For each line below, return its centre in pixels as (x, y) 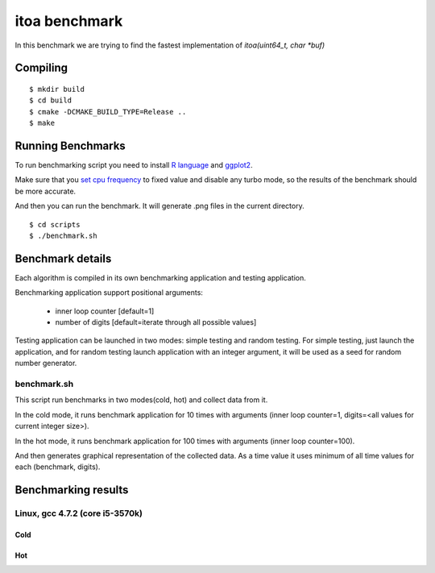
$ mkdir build (57, 89)
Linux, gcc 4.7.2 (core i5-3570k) (79, 513)
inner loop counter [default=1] (105, 311)
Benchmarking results (72, 490)
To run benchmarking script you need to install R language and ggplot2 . (134, 165)
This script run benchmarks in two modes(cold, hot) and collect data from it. (141, 400)
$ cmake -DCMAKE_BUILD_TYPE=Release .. (108, 112)
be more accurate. (46, 191)
